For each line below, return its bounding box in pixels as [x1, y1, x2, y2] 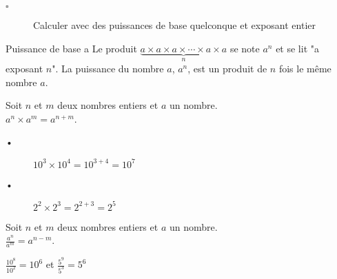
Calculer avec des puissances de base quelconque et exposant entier [33, 18, 316, 32]
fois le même [278, 61, 331, 76]
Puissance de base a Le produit [6, 41, 137, 55]
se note [229, 41, 260, 55]
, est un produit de [187, 61, 267, 76]
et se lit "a [276, 41, 319, 55]
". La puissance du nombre [52, 61, 164, 76]
